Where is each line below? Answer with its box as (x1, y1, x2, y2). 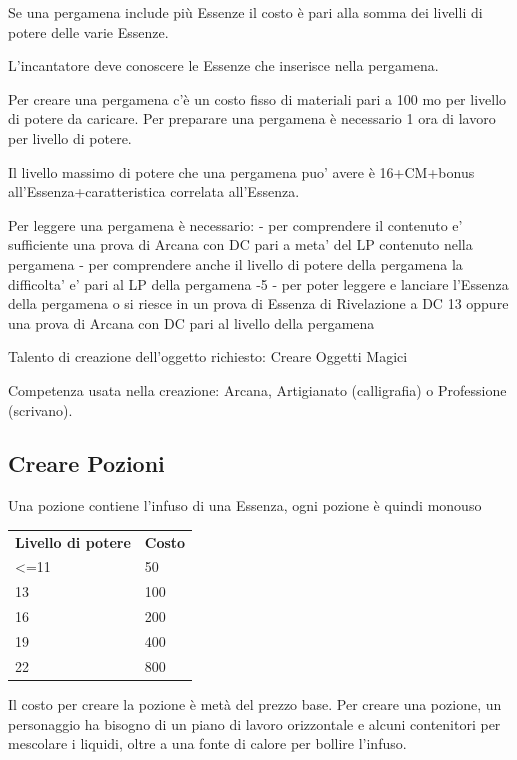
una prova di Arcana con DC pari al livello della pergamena (8, 312, 375, 333)
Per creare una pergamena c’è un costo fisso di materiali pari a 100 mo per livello (8, 88, 507, 109)
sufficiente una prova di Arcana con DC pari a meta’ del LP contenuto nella (8, 234, 473, 255)
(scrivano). (8, 399, 73, 420)
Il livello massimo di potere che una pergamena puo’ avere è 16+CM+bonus (8, 161, 475, 182)
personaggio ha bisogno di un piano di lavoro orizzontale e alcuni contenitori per (8, 713, 501, 734)
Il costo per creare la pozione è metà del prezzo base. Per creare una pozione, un (8, 693, 502, 714)
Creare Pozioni (8, 448, 165, 479)
